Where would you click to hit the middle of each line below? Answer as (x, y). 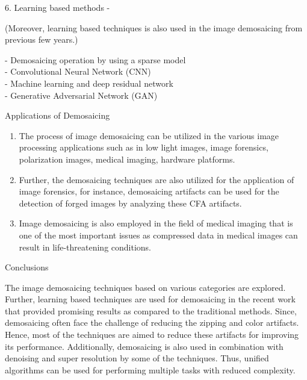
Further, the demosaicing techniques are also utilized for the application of (157, 179)
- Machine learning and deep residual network (89, 83)
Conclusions (27, 267)
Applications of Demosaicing (57, 115)
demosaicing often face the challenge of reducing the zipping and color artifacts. (152, 322)
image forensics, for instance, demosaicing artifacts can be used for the (149, 191)
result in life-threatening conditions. (85, 247)
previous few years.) (42, 39)
